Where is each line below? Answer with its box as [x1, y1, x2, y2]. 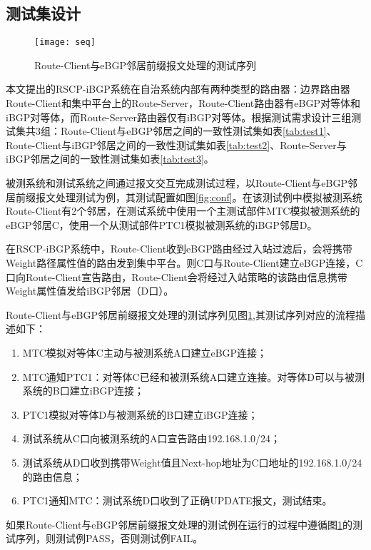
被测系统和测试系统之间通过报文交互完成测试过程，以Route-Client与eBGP [6, 175, 348, 190]
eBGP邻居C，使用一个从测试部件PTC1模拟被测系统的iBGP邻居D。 [6, 217, 317, 232]
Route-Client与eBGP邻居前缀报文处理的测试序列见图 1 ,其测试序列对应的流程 [6, 307, 355, 322]
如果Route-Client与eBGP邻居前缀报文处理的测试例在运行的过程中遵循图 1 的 [6, 516, 353, 531]
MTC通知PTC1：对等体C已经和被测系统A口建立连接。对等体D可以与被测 [22, 369, 365, 384]
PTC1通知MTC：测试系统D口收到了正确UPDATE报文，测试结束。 [22, 493, 332, 508]
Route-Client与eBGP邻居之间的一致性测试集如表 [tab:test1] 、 [60, 123, 337, 138]
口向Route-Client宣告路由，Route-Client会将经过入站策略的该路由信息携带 [6, 269, 347, 284]
